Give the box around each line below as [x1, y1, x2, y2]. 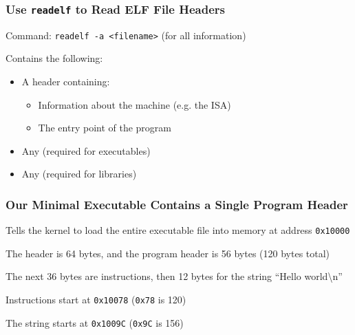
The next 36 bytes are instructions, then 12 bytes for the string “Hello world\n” [6, 269, 343, 283]
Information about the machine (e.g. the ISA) [38, 97, 231, 111]
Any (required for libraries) [21, 166, 137, 181]
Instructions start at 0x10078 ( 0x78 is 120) [6, 292, 186, 307]
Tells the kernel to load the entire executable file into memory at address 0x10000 [6, 223, 350, 237]
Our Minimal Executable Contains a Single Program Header [6, 195, 348, 213]
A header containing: [21, 74, 110, 89]
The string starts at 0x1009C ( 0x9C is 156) [6, 315, 184, 329]
